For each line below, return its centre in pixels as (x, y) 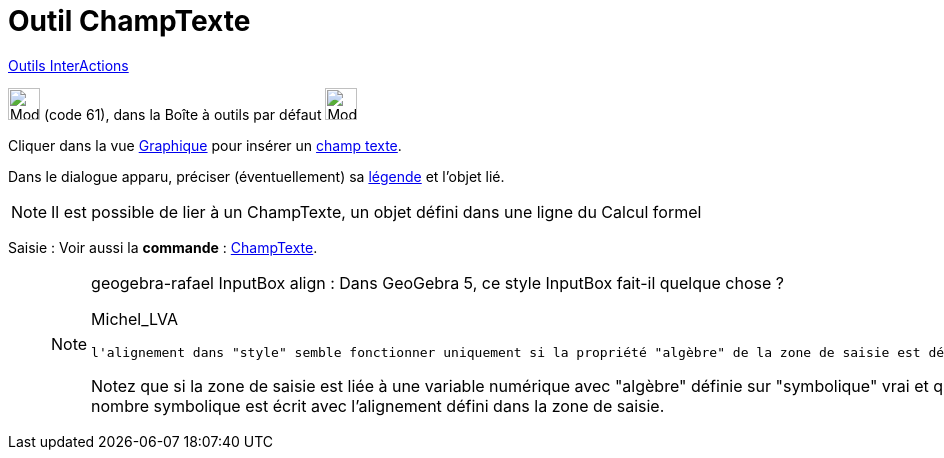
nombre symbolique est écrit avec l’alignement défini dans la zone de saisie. (378, 405)
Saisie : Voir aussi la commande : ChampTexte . (163, 247)
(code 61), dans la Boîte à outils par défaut (182, 114)
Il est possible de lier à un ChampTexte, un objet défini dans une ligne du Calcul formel (376, 211)
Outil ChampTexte (129, 21)
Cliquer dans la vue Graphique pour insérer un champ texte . (205, 145)
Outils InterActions (68, 65)
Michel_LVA (134, 318)
